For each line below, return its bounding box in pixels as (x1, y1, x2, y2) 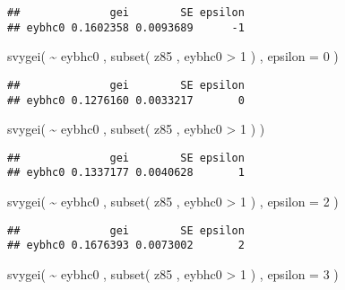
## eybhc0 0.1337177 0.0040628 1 (7, 166, 245, 180)
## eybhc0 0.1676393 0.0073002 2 (7, 239, 245, 252)
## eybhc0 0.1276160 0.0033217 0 (7, 93, 245, 107)
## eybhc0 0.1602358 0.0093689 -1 (7, 21, 245, 34)
